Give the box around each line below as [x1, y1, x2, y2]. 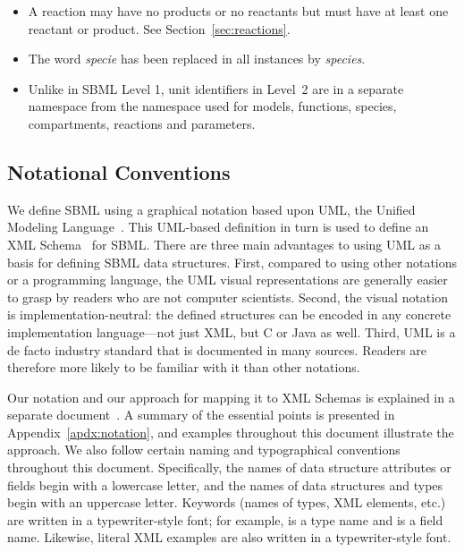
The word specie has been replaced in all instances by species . [28, 49, 366, 68]
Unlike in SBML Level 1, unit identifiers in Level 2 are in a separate [28, 79, 404, 98]
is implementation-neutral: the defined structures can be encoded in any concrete [7, 305, 451, 324]
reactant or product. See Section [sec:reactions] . [28, 19, 291, 38]
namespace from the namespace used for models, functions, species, [28, 97, 397, 115]
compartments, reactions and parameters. [28, 114, 256, 132]
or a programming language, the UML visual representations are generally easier [7, 270, 448, 289]
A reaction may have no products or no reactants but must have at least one [28, 2, 449, 20]
